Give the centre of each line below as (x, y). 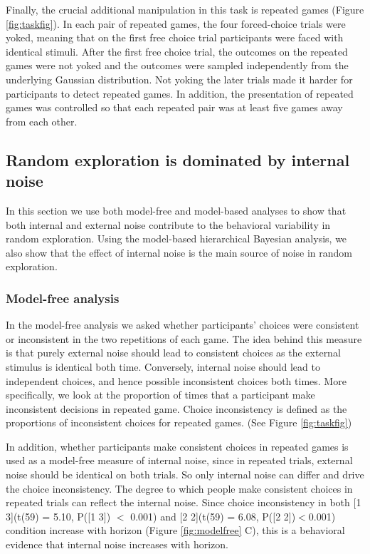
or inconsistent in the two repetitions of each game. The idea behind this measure (184, 338)
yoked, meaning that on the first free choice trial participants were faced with (175, 37)
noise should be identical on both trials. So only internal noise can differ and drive (185, 475)
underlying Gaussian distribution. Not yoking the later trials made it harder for (179, 79)
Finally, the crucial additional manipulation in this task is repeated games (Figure (185, 9)
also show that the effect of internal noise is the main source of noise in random (179, 252)
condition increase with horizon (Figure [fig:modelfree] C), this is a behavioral (175, 530)
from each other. (42, 121)
